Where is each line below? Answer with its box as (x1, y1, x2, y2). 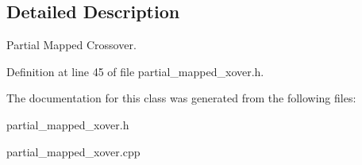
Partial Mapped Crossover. (6, 36, 137, 53)
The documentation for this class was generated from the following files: (6, 90, 356, 106)
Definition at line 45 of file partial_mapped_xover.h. (6, 63, 264, 79)
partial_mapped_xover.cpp (6, 143, 141, 159)
